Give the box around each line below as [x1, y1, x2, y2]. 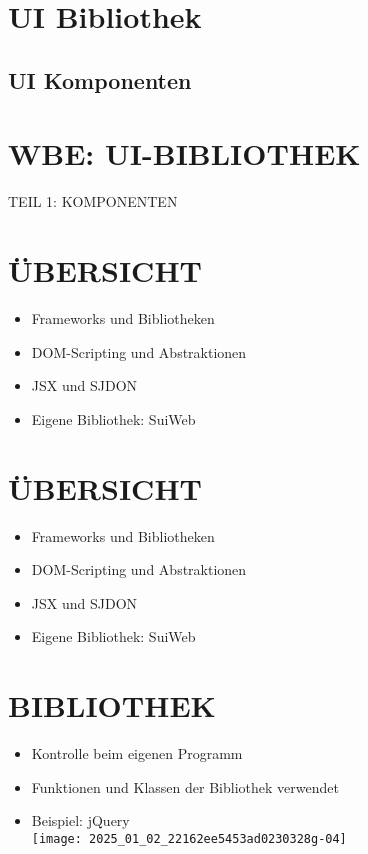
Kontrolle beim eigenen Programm [31, 743, 243, 763]
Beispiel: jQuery [31, 810, 130, 831]
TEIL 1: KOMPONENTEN [8, 191, 178, 212]
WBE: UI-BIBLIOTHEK [8, 133, 361, 174]
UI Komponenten [8, 64, 192, 95]
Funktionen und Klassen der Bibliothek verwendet [31, 776, 339, 797]
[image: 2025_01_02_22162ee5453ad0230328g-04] [31, 831, 347, 846]
